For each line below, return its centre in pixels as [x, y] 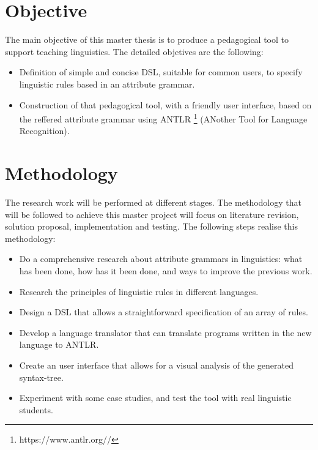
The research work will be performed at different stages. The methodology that [153, 202]
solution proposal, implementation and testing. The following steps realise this [151, 226]
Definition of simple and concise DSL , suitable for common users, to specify [161, 72]
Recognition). [44, 131]
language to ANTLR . [59, 344]
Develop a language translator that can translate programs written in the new [165, 332]
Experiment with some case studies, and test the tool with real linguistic [155, 398]
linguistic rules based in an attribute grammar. [107, 84]
